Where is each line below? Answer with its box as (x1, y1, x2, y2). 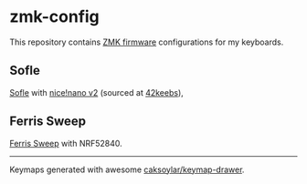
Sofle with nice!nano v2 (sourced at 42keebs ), (9, 87, 185, 97)
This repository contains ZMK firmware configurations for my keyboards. (9, 36, 284, 47)
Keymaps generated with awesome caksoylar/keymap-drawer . (9, 164, 245, 175)
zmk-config (9, 6, 101, 27)
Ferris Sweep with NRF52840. (9, 138, 123, 148)
